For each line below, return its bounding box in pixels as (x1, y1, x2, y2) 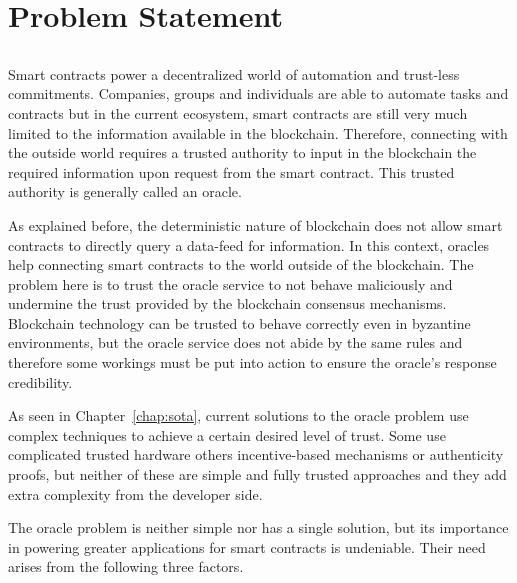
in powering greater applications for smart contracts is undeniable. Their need (8, 536, 486, 557)
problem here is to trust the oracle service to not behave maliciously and (8, 273, 453, 294)
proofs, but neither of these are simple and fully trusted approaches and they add (8, 464, 507, 485)
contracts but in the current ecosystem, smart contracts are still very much (8, 102, 468, 123)
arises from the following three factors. (8, 556, 244, 577)
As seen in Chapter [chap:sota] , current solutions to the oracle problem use (8, 405, 469, 426)
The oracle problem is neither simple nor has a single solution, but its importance (8, 517, 509, 538)
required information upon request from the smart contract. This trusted (8, 161, 455, 182)
